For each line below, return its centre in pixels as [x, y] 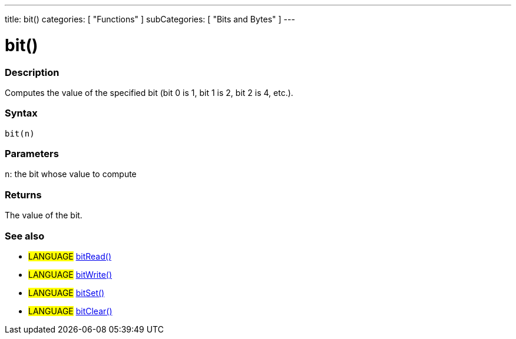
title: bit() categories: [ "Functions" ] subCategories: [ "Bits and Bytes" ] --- [150, 19]
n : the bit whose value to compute [71, 174]
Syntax [21, 113]
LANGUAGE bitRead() [70, 256]
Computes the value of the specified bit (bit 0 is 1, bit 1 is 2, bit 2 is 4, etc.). [149, 92]
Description [32, 72]
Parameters [32, 154]
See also [25, 236]
